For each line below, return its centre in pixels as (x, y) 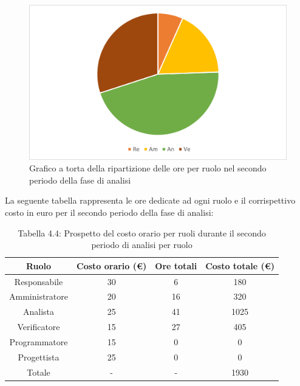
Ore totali (176, 265)
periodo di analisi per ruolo (142, 245)
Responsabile (39, 281)
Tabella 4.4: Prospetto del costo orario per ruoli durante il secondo (142, 233)
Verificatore (39, 327)
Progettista (39, 357)
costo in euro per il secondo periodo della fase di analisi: (109, 212)
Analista (39, 312)
